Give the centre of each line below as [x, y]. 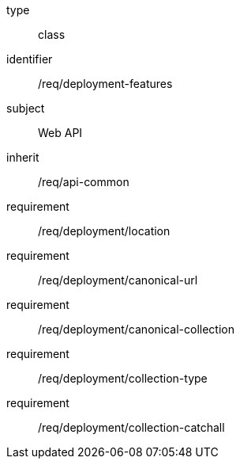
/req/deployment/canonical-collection [136, 329]
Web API [60, 133]
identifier [30, 59]
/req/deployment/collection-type [123, 378]
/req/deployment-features [105, 84]
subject [26, 108]
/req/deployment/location [104, 231]
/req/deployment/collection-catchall [131, 427]
